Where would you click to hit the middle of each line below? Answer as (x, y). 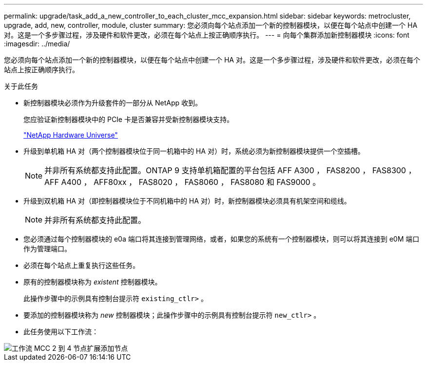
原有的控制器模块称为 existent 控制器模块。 (93, 282)
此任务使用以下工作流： (61, 332)
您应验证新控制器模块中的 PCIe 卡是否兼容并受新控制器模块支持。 (128, 119)
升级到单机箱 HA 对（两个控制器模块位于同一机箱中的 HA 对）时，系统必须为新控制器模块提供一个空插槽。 (194, 151)
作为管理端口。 (47, 249)
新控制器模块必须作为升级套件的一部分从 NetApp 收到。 (113, 103)
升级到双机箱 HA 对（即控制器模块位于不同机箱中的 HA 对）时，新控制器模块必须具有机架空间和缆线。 (187, 201)
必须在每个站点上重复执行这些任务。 (81, 265)
